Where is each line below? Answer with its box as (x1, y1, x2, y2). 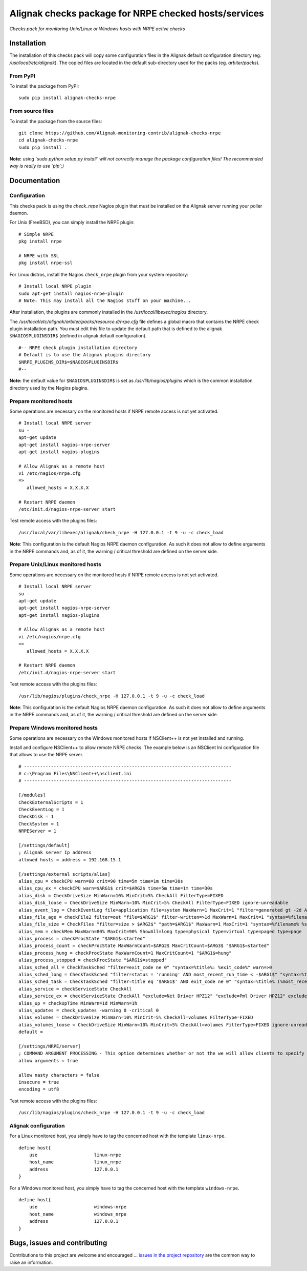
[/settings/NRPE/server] (18, 1043, 81, 1049)
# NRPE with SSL (18, 253, 59, 258)
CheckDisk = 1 (18, 814, 54, 820)
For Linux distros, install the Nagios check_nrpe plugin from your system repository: (9, 271, 189, 277)
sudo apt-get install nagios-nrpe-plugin (18, 290, 124, 296)
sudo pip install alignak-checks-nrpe (18, 95, 116, 101)
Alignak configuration (9, 1122, 65, 1129)
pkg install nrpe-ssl (18, 260, 73, 266)
